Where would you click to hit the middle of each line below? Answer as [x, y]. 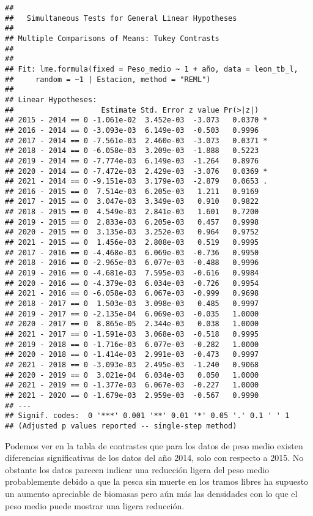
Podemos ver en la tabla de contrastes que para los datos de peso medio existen [154, 445]
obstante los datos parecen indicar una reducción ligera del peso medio [137, 469]
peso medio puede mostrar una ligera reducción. [95, 505]
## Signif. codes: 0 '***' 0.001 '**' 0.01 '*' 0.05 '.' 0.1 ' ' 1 [147, 416]
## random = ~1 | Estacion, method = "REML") [108, 79]
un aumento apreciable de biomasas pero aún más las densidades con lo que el [151, 493]
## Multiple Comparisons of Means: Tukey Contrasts [112, 38]
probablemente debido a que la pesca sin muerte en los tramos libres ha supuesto [157, 481]
